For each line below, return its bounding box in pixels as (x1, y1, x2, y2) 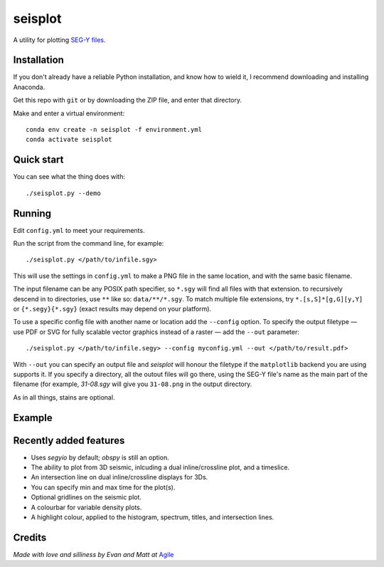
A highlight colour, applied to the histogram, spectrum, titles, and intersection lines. (31, 513, 274, 521)
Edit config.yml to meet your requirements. (13, 226, 145, 234)
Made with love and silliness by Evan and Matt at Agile (13, 550, 174, 558)
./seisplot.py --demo (26, 189, 101, 197)
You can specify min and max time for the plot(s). (31, 483, 176, 491)
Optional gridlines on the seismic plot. (31, 493, 142, 501)
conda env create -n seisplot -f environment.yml (26, 125, 203, 134)
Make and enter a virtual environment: (13, 109, 124, 118)
